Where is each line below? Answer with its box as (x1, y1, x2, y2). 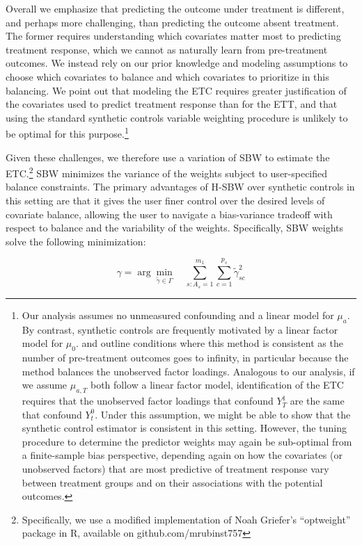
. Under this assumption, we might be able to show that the (95, 407, 351, 421)
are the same (290, 393, 345, 408)
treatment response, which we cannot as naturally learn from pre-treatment (6, 42, 328, 56)
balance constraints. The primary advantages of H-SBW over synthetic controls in (6, 179, 355, 194)
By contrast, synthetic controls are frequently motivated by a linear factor (22, 322, 338, 336)
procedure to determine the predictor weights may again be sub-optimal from (22, 434, 352, 448)
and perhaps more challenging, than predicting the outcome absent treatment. (6, 15, 339, 29)
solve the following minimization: (6, 234, 146, 248)
